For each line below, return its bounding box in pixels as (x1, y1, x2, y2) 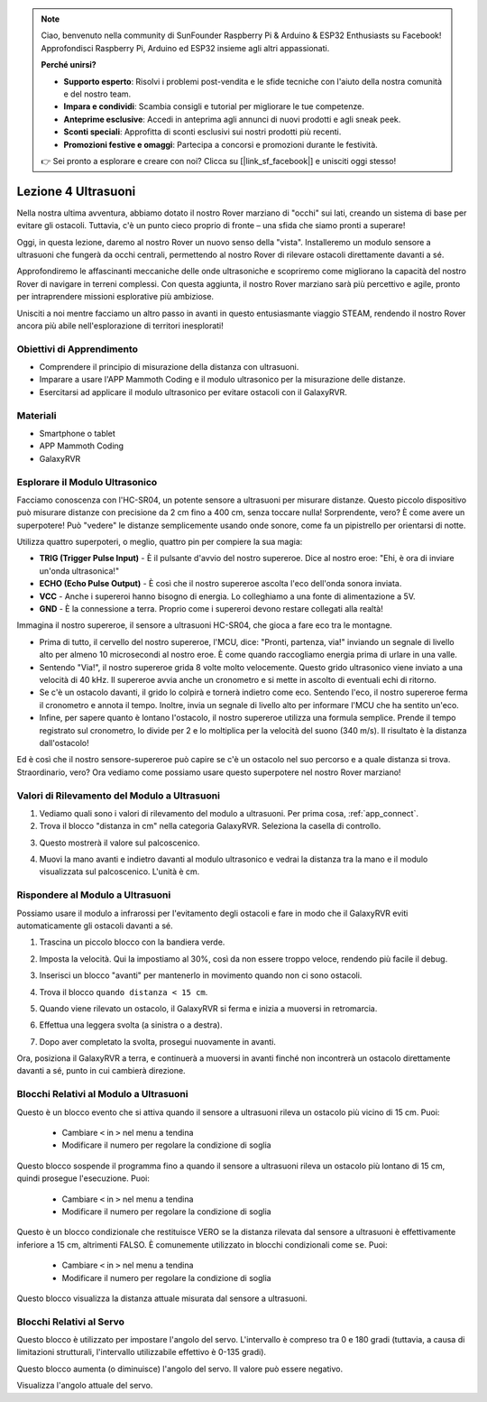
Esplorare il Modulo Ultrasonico (16, 475, 158, 488)
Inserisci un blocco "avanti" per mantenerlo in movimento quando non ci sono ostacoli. (39, 970, 363, 981)
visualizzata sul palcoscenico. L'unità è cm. (39, 866, 200, 877)
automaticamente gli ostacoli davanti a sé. (16, 920, 173, 931)
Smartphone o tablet (39, 429, 116, 438)
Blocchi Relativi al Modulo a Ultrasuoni (16, 1088, 188, 1101)
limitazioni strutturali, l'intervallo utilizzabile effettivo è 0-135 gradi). (16, 1347, 266, 1358)
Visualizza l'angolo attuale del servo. (16, 1380, 153, 1391)
